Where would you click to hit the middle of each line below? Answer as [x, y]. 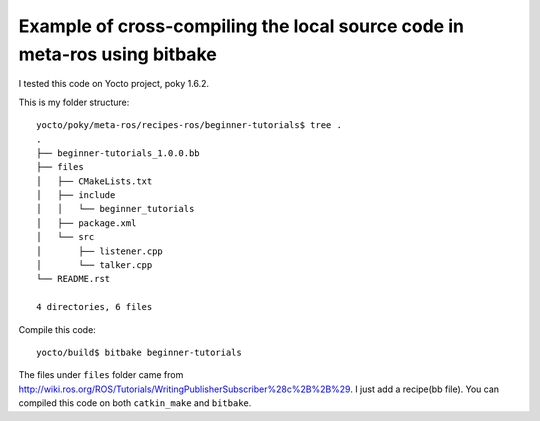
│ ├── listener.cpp [100, 251]
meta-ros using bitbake [117, 54]
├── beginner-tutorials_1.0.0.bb [118, 153]
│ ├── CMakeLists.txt [94, 181]
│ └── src [65, 237]
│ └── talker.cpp [94, 265]
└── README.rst [73, 279]
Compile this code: [57, 329]
